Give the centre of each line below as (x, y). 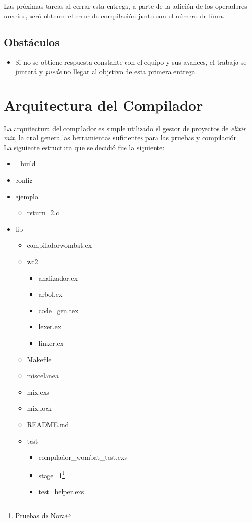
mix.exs (38, 392)
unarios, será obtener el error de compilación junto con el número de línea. (114, 15)
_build (25, 163)
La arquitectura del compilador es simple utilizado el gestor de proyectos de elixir (125, 128)
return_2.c (43, 212)
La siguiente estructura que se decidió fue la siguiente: (84, 147)
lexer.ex (50, 327)
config (24, 180)
